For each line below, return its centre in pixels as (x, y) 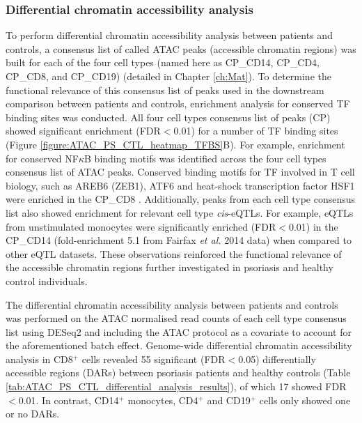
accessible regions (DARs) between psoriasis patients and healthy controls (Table (178, 372)
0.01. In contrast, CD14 (69, 400)
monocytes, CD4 (163, 400)
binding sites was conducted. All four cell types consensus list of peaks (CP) (168, 117)
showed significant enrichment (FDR (83, 131)
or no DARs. (33, 414)
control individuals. (47, 280)
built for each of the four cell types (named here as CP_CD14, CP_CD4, (163, 62)
